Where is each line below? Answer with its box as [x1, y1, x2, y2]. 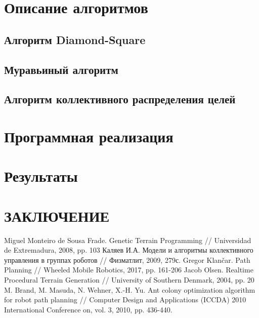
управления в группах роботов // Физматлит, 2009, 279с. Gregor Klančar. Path [4, 254, 250, 265]
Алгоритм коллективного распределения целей [4, 91, 236, 107]
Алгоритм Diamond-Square [4, 31, 146, 47]
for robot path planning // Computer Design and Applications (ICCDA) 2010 [4, 294, 246, 305]
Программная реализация [4, 126, 174, 146]
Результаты [4, 166, 78, 186]
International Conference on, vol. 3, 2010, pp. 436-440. [4, 304, 172, 314]
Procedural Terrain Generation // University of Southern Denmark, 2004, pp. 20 [4, 274, 254, 285]
